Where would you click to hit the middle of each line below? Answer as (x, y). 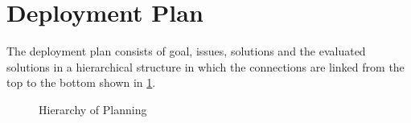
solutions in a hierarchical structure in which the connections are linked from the (205, 66)
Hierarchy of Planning (93, 109)
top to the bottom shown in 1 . (81, 82)
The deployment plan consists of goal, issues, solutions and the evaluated (186, 51)
